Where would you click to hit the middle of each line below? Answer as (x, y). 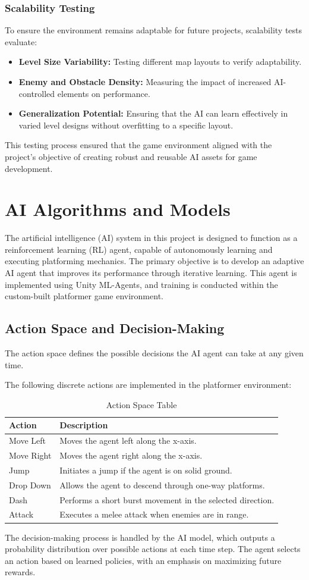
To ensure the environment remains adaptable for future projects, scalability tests (154, 30)
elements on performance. (104, 93)
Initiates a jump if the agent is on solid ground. (146, 470)
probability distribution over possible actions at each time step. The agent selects (153, 549)
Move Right (30, 455)
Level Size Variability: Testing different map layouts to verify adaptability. (160, 62)
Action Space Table (141, 404)
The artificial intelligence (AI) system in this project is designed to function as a (151, 238)
